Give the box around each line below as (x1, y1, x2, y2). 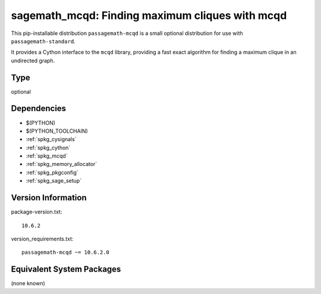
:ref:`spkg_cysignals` (26, 136, 77, 143)
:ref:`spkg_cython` (26, 144, 71, 151)
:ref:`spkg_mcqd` (26, 152, 68, 159)
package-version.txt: (11, 208, 62, 216)
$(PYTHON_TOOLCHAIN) (26, 127, 89, 135)
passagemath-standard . (11, 37, 75, 44)
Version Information (11, 193, 87, 203)
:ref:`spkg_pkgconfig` (26, 169, 78, 176)
